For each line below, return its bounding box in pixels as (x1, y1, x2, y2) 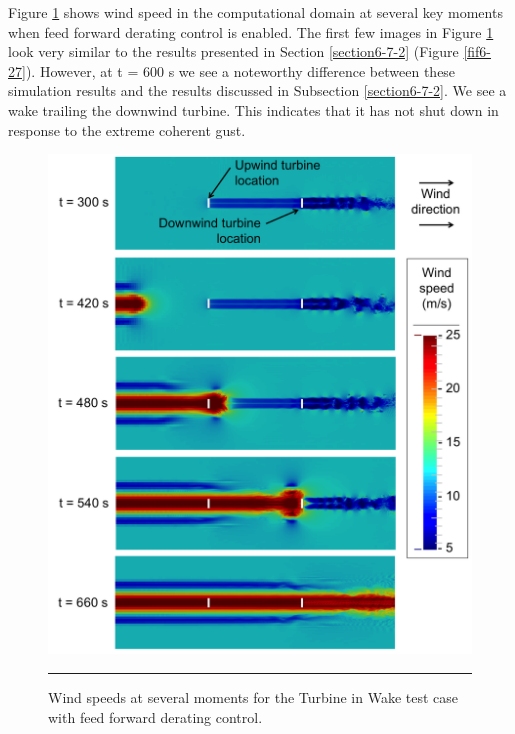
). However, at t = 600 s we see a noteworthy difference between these (25, 60, 456, 81)
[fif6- (463, 41, 492, 62)
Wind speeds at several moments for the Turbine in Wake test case (48, 686, 459, 707)
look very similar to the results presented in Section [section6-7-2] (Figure (8, 41, 459, 62)
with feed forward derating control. (48, 706, 263, 727)
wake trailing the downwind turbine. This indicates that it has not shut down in (8, 99, 499, 120)
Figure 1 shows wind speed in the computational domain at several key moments (8, 2, 503, 22)
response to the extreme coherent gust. (8, 119, 246, 140)
